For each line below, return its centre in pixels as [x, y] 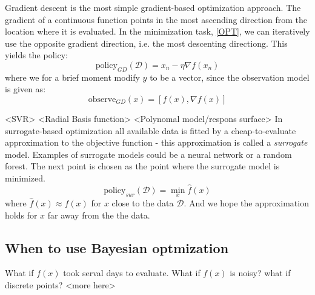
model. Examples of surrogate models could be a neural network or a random [148, 154]
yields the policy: [36, 55]
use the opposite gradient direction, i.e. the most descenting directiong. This [146, 43]
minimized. [25, 178]
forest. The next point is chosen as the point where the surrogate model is [142, 166]
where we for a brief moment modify [72, 77]
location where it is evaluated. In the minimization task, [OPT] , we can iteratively [157, 31]
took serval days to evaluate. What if [132, 273]
